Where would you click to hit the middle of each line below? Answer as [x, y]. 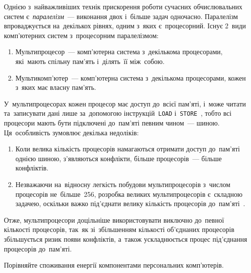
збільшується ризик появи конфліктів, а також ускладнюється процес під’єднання [125, 239]
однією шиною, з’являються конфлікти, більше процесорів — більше [118, 158]
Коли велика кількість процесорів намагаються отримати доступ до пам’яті [128, 149]
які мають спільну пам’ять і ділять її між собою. [90, 61]
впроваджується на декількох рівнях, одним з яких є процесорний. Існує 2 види [125, 26]
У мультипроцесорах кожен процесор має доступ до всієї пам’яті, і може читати [125, 103]
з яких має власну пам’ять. [56, 87]
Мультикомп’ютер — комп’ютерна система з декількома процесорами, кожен [131, 77]
